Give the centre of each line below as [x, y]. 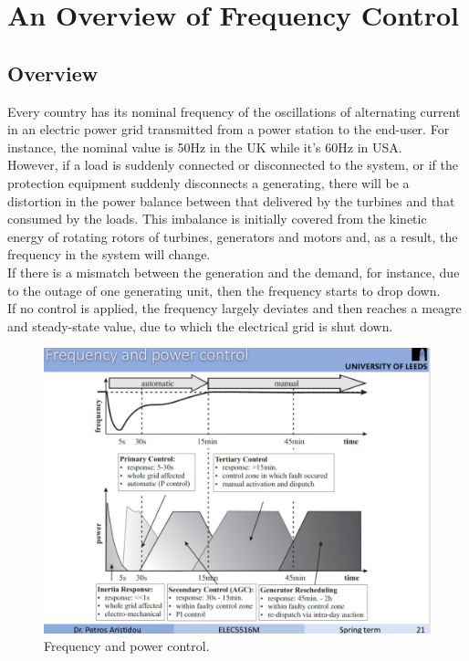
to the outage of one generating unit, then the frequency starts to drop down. [224, 290]
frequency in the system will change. [109, 254]
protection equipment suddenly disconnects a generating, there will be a [208, 182]
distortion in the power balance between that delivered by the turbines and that [231, 200]
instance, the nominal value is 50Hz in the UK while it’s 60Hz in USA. [205, 147]
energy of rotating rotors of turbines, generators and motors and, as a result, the [233, 236]
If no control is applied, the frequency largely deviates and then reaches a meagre [234, 308]
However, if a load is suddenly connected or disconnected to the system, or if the [233, 165]
